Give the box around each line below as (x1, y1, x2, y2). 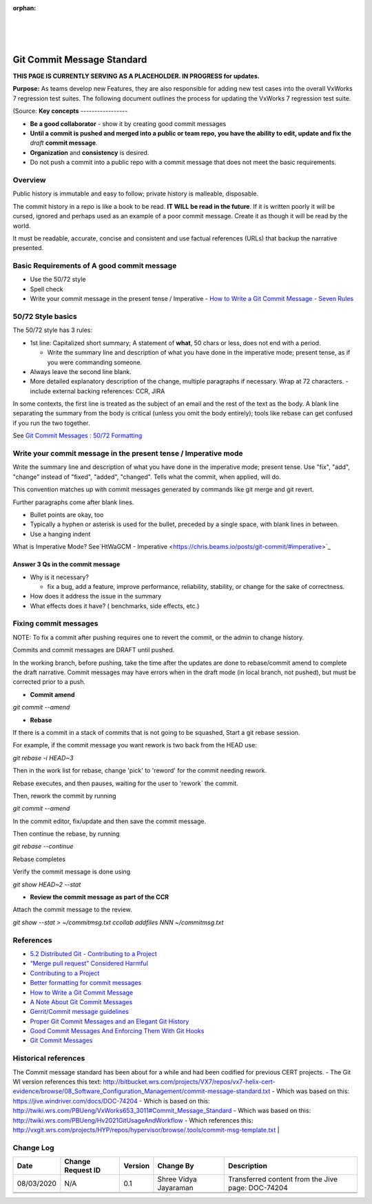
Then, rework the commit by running (12, 791, 116, 800)
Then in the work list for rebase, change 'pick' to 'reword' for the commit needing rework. (12, 767, 267, 775)
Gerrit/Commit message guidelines (30, 1008, 129, 1016)
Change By (157, 1161, 194, 1171)
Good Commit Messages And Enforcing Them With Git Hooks (30, 1027, 205, 1035)
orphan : (12, 4, 37, 12)
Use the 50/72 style (30, 276, 86, 284)
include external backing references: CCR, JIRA (30, 386, 165, 395)
